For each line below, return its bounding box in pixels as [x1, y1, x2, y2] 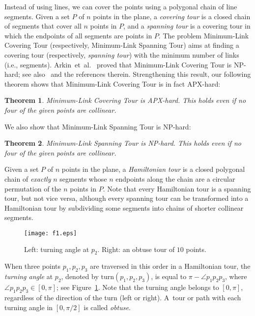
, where [225, 271, 247, 282]
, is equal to [151, 271, 187, 282]
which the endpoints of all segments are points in [4, 30, 152, 40]
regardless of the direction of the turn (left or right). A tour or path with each [4, 292, 241, 302]
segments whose [59, 173, 107, 184]
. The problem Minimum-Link [158, 30, 249, 40]
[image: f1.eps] [24, 229, 77, 237]
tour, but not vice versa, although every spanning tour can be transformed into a [4, 193, 249, 203]
